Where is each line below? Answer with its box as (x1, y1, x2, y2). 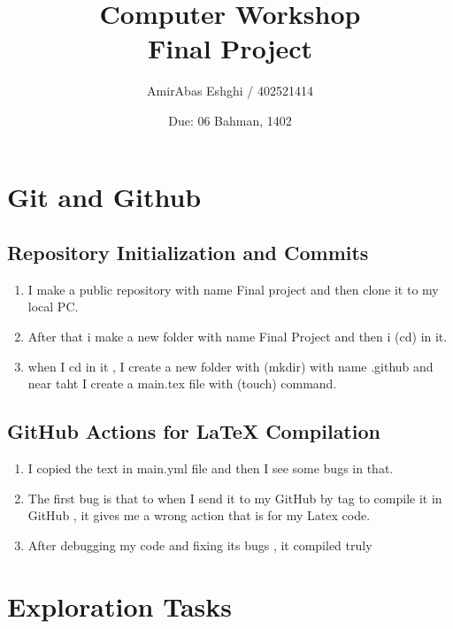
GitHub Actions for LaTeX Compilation (7, 418, 380, 445)
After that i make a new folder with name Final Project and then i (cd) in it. (27, 327, 448, 346)
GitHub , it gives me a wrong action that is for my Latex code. (27, 506, 371, 525)
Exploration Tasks (7, 587, 232, 624)
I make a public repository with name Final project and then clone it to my (27, 280, 439, 298)
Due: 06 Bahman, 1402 (168, 111, 292, 129)
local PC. (27, 297, 79, 316)
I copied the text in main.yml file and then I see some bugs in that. (27, 459, 394, 478)
